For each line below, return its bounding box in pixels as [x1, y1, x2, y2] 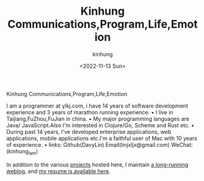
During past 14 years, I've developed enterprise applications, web [6, 128, 172, 135]
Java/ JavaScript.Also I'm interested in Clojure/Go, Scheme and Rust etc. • [6, 121, 194, 129]
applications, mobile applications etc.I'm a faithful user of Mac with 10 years [6, 135, 197, 142]
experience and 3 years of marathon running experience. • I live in [6, 108, 173, 116]
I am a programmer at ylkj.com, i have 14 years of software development [6, 102, 188, 109]
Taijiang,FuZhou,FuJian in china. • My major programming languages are [6, 115, 189, 122]
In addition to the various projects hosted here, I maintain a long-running [6, 161, 189, 168]
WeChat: [170, 141, 193, 148]
